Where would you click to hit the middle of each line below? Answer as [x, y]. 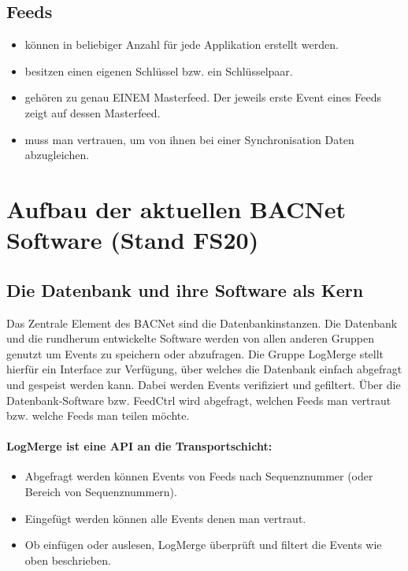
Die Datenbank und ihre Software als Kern [185, 289]
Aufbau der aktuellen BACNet [176, 208]
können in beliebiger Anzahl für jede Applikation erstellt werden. [182, 44]
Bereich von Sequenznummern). [101, 492]
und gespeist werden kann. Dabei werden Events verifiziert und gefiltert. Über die [204, 384]
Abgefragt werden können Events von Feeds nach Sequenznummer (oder [199, 476]
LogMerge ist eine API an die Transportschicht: [139, 446]
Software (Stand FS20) [133, 240]
